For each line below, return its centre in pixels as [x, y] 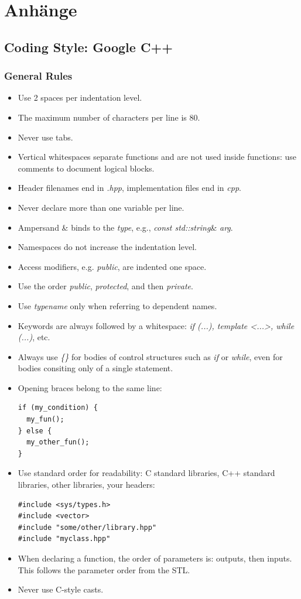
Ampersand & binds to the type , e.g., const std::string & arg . [125, 227]
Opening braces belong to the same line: [90, 387]
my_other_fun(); [58, 442]
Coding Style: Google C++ [88, 47]
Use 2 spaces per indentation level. [80, 97]
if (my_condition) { [58, 408]
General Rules [38, 76]
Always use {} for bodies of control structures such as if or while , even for [150, 356]
